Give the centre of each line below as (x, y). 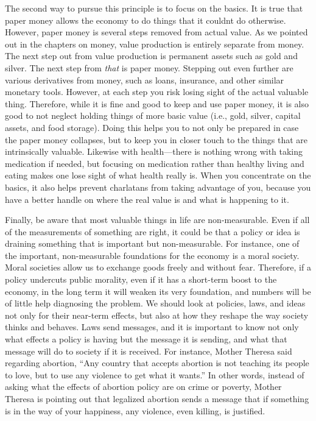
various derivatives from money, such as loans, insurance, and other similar (145, 80)
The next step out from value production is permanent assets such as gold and (151, 56)
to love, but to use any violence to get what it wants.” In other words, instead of (155, 374)
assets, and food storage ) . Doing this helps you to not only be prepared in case (152, 127)
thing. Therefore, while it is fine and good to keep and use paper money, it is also (157, 103)
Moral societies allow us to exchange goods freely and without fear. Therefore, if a (158, 267)
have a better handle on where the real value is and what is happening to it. (147, 199)
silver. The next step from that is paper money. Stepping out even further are (149, 67)
